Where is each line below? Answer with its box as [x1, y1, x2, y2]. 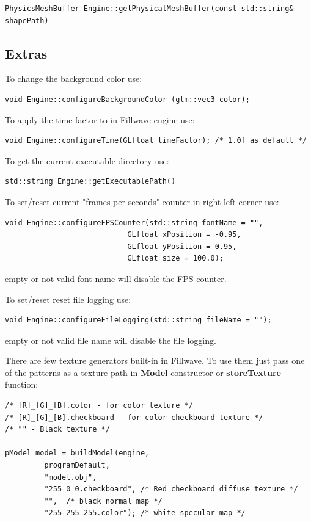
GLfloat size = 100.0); [127, 254, 224, 263]
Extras [5, 43, 48, 62]
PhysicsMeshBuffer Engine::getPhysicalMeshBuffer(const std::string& [5, 4, 294, 13]
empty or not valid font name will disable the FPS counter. [5, 272, 227, 285]
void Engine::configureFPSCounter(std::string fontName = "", [5, 218, 263, 227]
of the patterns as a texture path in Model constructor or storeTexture [5, 366, 281, 379]
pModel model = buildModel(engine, [5, 449, 150, 458]
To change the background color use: [5, 72, 142, 85]
